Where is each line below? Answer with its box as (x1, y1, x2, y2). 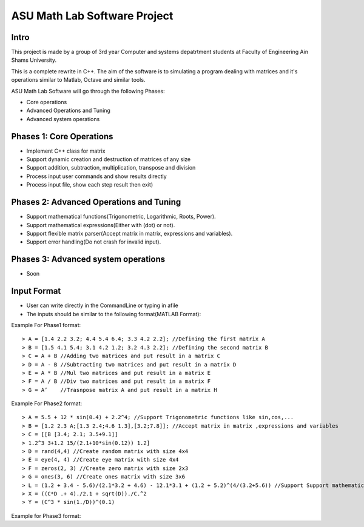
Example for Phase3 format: (11, 512, 81, 519)
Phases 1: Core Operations (11, 131, 113, 142)
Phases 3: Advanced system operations (11, 254, 166, 265)
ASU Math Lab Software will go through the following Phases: (11, 87, 165, 94)
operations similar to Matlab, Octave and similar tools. (11, 76, 146, 84)
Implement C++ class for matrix (26, 147, 106, 154)
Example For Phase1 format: (11, 321, 81, 328)
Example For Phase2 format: (11, 400, 83, 407)
